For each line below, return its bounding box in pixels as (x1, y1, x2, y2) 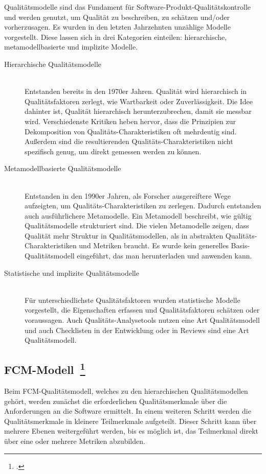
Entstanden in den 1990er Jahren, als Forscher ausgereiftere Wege (25, 190, 231, 201)
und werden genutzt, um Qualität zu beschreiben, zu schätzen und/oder (4, 11, 230, 22)
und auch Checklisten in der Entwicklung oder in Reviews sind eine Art (25, 324, 249, 335)
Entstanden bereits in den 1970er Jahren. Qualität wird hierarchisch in (25, 86, 247, 97)
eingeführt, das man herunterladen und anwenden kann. (77, 250, 252, 261)
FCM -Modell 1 (4, 360, 85, 377)
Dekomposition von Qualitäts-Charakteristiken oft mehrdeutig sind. (25, 126, 237, 136)
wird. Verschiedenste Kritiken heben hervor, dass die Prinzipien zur (25, 115, 236, 126)
